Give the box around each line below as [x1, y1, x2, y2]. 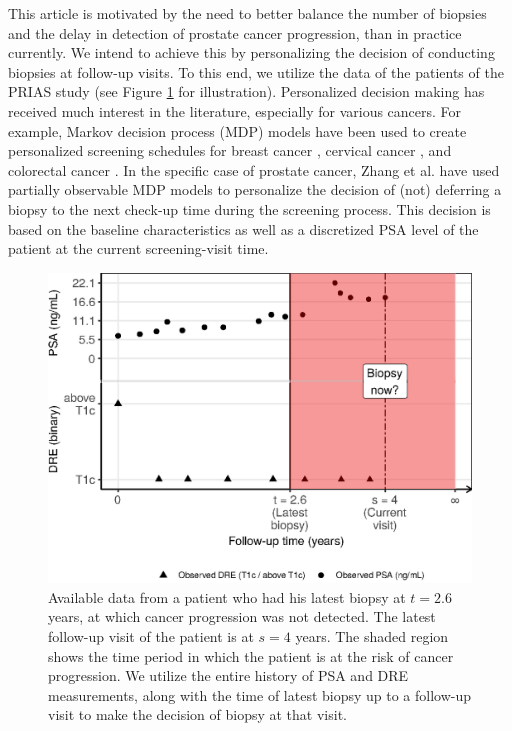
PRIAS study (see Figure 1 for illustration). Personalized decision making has [8, 81, 485, 102]
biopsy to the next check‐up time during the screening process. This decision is [8, 198, 491, 219]
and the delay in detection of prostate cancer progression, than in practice [8, 22, 462, 43]
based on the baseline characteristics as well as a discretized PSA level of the [8, 218, 479, 239]
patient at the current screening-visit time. [8, 238, 269, 259]
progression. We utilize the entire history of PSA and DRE [48, 665, 409, 686]
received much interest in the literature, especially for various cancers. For [8, 100, 462, 121]
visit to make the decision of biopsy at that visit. [48, 704, 347, 725]
